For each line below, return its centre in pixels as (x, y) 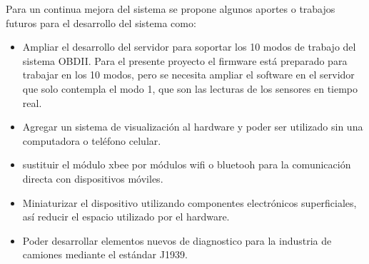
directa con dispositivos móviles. (93, 178)
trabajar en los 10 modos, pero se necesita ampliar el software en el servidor (188, 75)
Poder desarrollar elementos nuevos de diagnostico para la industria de (177, 240)
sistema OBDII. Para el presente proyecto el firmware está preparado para (185, 60)
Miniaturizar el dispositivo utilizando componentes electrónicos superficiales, (189, 202)
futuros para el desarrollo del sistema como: (101, 22)
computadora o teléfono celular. (92, 140)
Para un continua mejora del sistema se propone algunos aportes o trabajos (171, 9)
